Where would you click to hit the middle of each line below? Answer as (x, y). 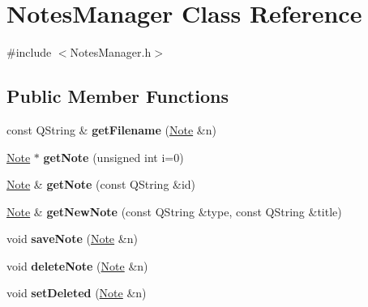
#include (29, 52)
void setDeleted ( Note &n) (77, 293)
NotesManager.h (111, 52)
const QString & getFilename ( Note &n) (111, 129)
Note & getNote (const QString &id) (101, 184)
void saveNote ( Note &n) (72, 239)
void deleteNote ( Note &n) (77, 265)
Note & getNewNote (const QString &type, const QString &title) (174, 211)
